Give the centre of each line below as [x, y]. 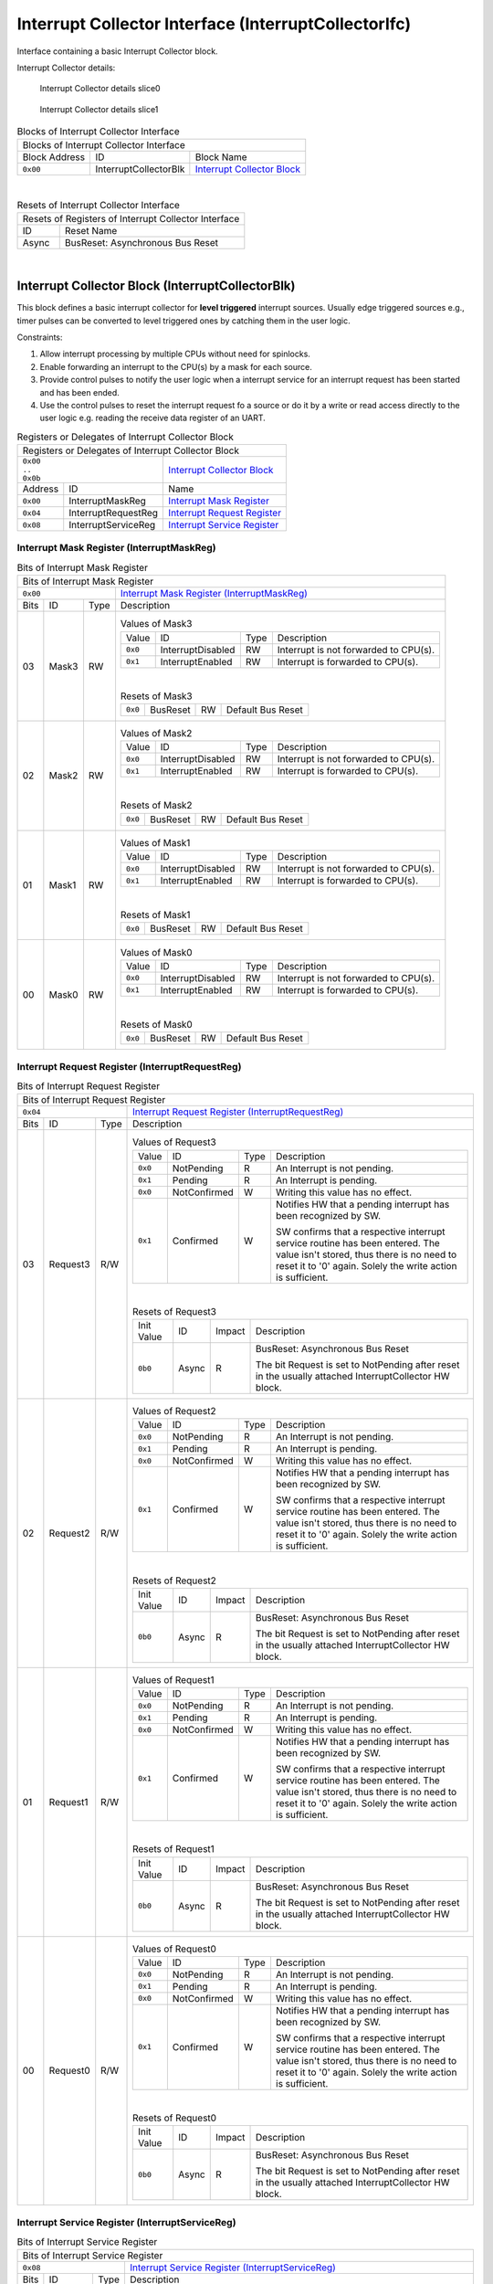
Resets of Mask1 [155, 915]
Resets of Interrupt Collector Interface [98, 206]
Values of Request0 [174, 1949]
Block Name [221, 157]
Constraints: [40, 337]
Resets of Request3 [174, 1311]
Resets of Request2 [174, 1581]
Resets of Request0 [175, 2118]
